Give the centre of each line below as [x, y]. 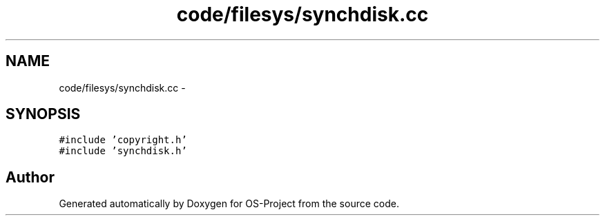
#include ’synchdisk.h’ [123, 151]
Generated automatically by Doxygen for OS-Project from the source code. [229, 204]
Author [30, 177]
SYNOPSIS [43, 114]
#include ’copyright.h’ [123, 140]
